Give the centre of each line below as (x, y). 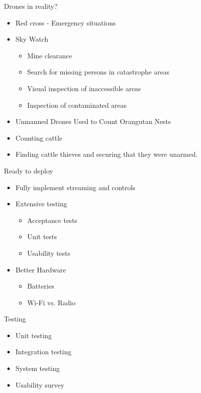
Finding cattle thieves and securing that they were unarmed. (106, 154)
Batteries (41, 286)
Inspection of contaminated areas (77, 105)
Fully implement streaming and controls (75, 187)
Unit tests (42, 236)
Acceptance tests (52, 220)
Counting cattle (39, 137)
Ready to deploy (29, 170)
